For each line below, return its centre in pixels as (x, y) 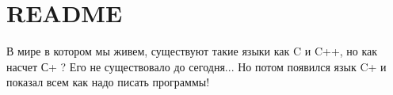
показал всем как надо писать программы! (108, 82)
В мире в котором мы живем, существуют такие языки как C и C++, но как (192, 51)
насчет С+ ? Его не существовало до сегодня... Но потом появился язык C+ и (196, 66)
